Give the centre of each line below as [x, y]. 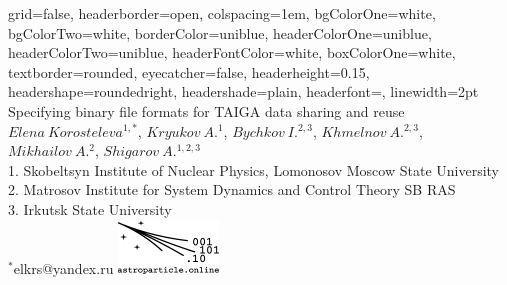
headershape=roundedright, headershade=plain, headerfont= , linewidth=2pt [243, 91]
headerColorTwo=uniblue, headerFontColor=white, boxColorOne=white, [232, 52]
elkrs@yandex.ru [63, 267]
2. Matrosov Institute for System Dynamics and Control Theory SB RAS [232, 189]
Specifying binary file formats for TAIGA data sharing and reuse [206, 110]
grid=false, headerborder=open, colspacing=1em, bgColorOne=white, [222, 13]
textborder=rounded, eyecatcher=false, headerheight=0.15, [189, 71]
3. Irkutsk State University [90, 208]
